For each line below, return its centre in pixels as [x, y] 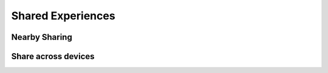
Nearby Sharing [42, 37]
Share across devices [53, 56]
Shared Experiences [63, 16]
